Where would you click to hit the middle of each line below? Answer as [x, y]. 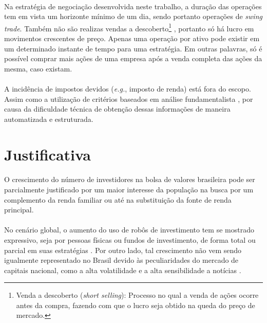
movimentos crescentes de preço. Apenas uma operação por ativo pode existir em [132, 38]
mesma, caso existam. [38, 68]
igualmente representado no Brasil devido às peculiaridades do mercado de [121, 260]
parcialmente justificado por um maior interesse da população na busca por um [129, 189]
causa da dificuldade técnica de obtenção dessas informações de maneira [117, 109]
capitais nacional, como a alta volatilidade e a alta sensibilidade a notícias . [123, 270]
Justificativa [47, 154]
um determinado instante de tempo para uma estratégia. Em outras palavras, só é [133, 48]
